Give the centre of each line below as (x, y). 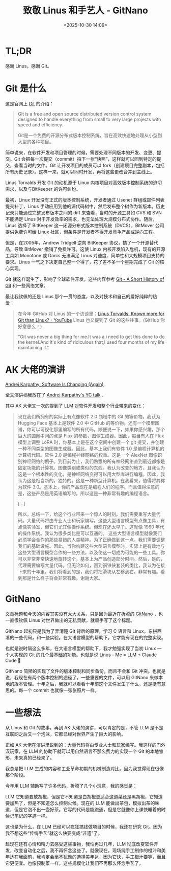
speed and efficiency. (40, 125)
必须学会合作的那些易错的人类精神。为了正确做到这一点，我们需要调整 (91, 540)
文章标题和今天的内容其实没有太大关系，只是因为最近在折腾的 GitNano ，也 (84, 614)
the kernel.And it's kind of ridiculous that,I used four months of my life (91, 342)
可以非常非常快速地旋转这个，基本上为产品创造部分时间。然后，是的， (91, 559)
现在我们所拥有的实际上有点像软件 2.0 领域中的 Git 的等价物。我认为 (89, 416)
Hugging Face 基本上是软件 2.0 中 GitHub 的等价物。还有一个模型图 (89, 423)
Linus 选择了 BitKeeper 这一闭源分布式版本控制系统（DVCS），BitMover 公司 (85, 225)
